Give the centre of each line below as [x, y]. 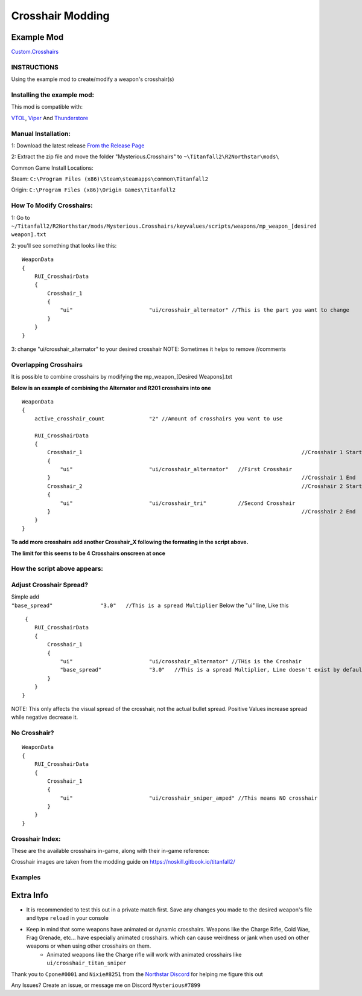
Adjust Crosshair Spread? [50, 585]
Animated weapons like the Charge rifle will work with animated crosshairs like [144, 954]
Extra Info [30, 895]
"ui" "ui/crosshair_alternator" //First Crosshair [176, 469]
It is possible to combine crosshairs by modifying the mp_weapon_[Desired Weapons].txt [122, 377]
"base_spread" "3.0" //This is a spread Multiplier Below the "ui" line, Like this [150, 605]
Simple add [25, 597]
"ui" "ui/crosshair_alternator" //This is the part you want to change [205, 310]
